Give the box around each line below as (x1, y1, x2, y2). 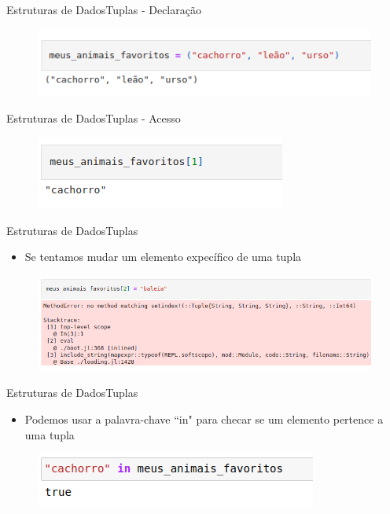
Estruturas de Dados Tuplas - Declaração (6, 2, 201, 17)
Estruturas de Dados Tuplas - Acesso (6, 109, 181, 126)
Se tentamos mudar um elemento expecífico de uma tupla (24, 248, 302, 265)
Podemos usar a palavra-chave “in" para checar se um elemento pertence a (24, 411, 384, 427)
